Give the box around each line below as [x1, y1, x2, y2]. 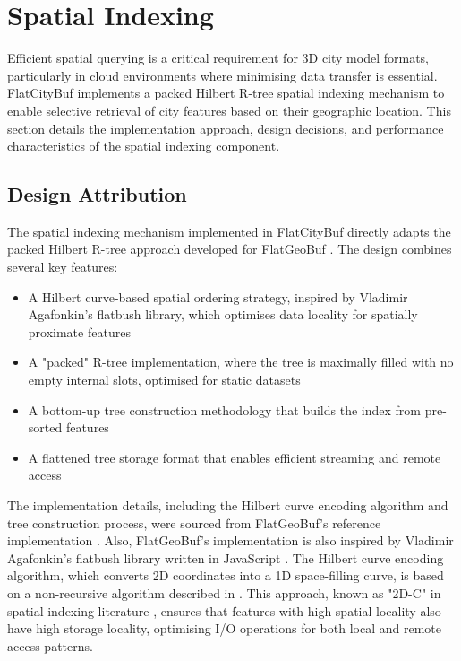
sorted [28, 418, 63, 437]
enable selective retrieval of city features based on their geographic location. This [7, 100, 451, 119]
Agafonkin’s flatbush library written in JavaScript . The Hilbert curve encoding [7, 548, 444, 567]
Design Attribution [7, 180, 187, 208]
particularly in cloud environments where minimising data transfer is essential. [7, 65, 438, 84]
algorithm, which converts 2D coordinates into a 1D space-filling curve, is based [7, 566, 444, 585]
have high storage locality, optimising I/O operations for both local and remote [7, 619, 441, 638]
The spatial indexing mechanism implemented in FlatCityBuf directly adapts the [7, 222, 451, 240]
